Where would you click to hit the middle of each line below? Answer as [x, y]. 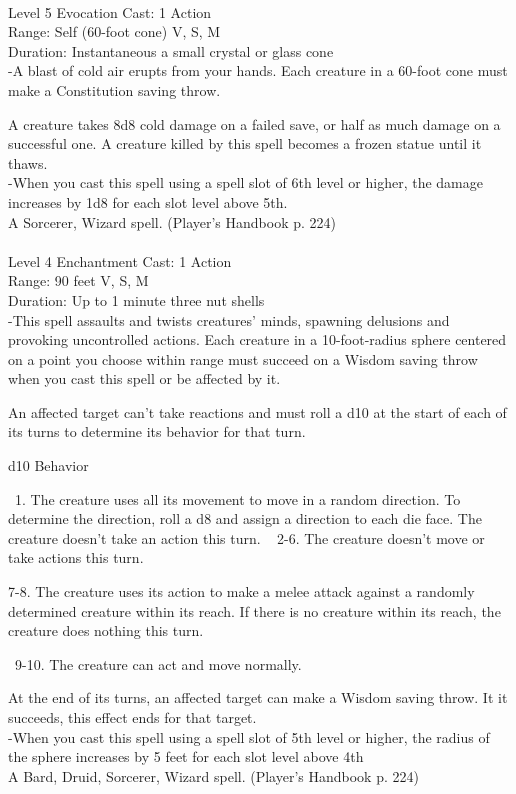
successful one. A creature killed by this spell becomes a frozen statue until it [245, 143]
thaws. [28, 162]
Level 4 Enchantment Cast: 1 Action [120, 260]
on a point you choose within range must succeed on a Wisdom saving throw [243, 358]
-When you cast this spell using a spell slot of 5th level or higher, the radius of [249, 736]
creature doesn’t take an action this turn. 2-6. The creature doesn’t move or [246, 537]
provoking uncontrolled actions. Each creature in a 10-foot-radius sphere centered [257, 339]
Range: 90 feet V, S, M [78, 280]
